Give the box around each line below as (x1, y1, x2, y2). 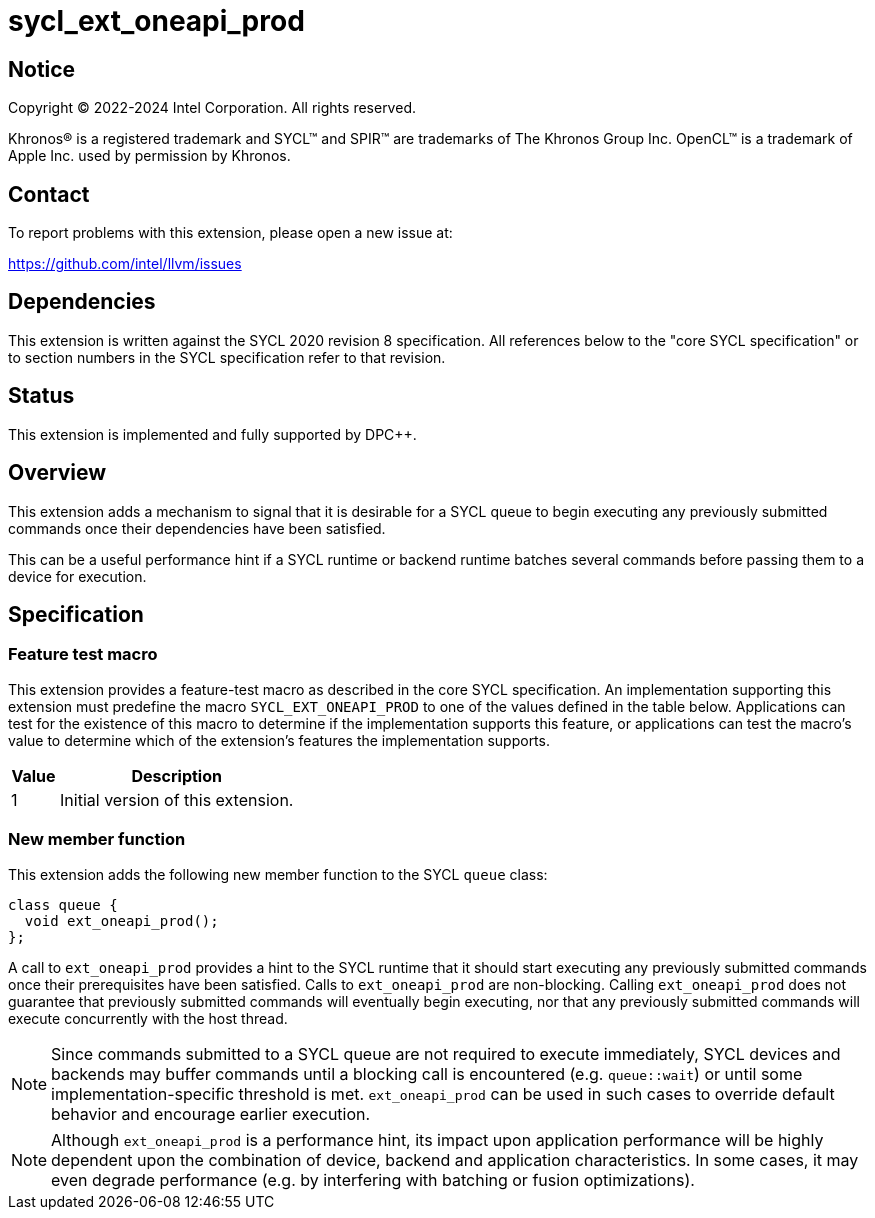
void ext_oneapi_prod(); (24, 912, 219, 929)
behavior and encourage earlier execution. (51, 1103, 371, 1124)
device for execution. (8, 567, 147, 585)
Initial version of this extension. (60, 789, 294, 810)
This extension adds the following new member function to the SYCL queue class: (8, 865, 548, 883)
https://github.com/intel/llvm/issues (8, 255, 242, 273)
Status (8, 383, 75, 409)
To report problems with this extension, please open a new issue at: (8, 224, 453, 242)
